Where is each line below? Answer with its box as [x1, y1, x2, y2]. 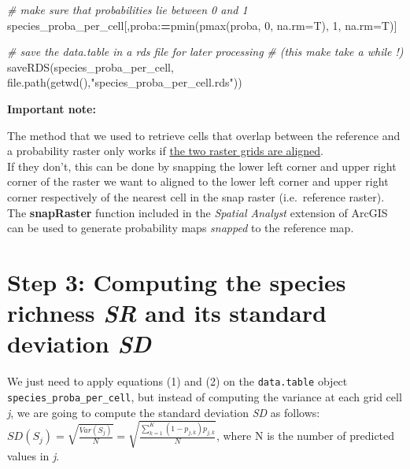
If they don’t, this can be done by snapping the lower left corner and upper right [7, 157, 397, 174]
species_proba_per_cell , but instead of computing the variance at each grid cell [7, 388, 402, 404]
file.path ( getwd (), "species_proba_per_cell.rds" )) [7, 74, 242, 90]
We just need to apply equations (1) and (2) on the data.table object [7, 373, 348, 390]
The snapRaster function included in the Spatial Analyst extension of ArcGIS [7, 204, 388, 220]
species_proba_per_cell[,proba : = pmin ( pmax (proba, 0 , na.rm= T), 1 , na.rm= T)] [7, 17, 397, 33]
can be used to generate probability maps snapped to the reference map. [7, 220, 354, 236]
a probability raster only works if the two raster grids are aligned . [7, 142, 323, 159]
